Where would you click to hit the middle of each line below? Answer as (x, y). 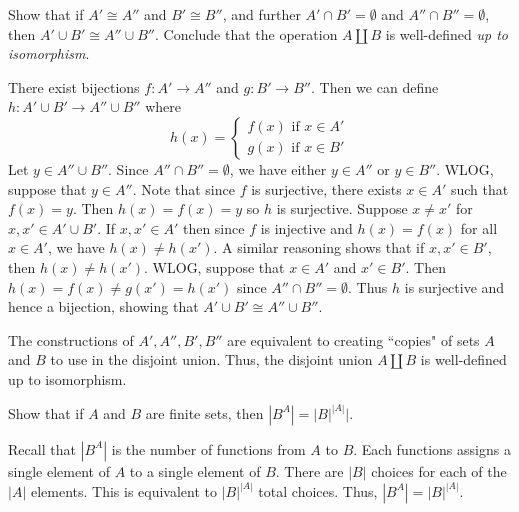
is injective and (306, 227)
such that (479, 188)
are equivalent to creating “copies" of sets (353, 339)
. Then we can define (375, 86)
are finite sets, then (204, 412)
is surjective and (454, 286)
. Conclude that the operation (246, 33)
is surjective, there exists (326, 188)
